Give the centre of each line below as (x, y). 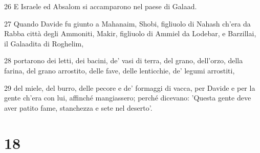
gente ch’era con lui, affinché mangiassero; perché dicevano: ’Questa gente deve (128, 98)
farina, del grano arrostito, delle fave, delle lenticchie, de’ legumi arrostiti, (120, 70)
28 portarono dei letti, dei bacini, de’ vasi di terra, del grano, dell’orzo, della (124, 60)
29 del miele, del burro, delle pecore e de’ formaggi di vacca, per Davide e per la (130, 87)
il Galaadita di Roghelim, (44, 43)
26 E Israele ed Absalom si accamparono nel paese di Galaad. (101, 6)
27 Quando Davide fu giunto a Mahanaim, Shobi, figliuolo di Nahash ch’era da (127, 23)
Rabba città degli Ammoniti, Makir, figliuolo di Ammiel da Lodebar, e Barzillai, (130, 33)
